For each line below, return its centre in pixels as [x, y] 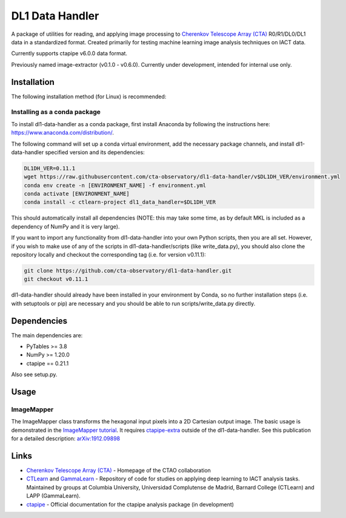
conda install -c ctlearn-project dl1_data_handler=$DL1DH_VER [120, 202]
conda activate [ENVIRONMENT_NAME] [77, 194]
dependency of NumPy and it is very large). [65, 226]
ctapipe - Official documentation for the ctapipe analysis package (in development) [130, 504]
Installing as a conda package [56, 112]
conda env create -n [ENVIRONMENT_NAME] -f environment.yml [115, 185]
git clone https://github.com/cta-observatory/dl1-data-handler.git [128, 271]
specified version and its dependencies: [95, 152]
